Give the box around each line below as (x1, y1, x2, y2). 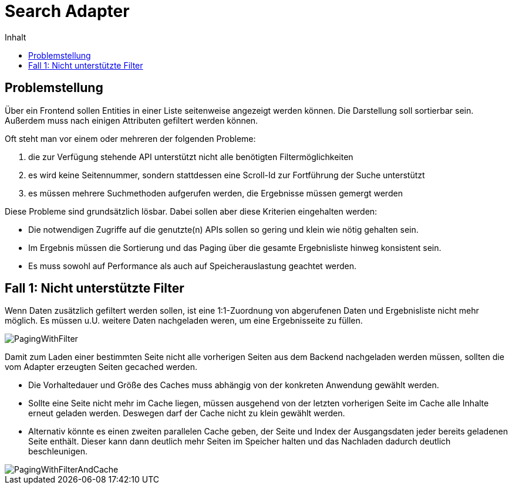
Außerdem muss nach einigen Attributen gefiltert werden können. (5, 115, 258, 125)
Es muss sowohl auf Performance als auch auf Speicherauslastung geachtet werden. (28, 260, 357, 271)
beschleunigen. (28, 446, 87, 457)
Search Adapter (5, 1, 130, 21)
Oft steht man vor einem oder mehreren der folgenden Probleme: (5, 133, 256, 144)
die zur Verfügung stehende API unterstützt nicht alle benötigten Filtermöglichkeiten (28, 151, 353, 162)
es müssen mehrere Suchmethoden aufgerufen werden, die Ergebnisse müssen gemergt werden (28, 188, 403, 198)
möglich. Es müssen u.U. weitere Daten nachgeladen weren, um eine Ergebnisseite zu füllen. (5, 315, 363, 326)
